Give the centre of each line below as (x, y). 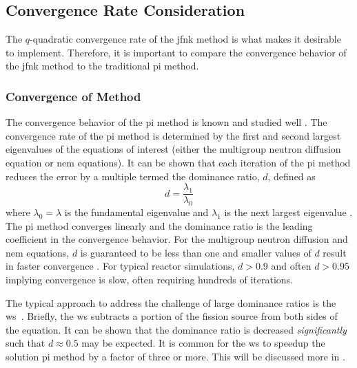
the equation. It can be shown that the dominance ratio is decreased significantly (176, 329)
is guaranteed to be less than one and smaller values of (196, 252)
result (335, 252)
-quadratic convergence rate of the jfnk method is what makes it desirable (185, 39)
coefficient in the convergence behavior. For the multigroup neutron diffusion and (177, 239)
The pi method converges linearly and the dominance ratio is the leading (159, 225)
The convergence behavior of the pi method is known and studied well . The (166, 122)
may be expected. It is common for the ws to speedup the (203, 343)
